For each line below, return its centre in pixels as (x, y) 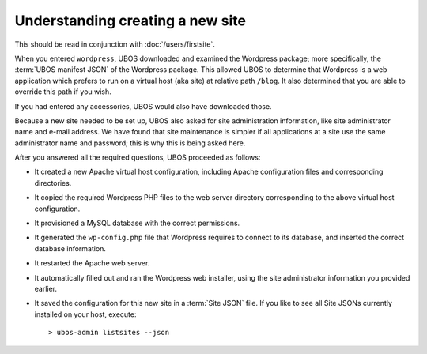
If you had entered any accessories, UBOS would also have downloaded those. (143, 106)
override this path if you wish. (63, 92)
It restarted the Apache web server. (92, 263)
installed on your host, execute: (85, 314)
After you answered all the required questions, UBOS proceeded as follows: (138, 157)
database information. (70, 248)
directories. (53, 183)
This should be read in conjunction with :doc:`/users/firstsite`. (115, 44)
